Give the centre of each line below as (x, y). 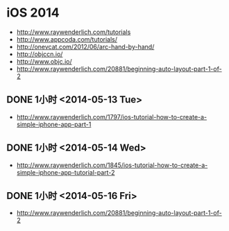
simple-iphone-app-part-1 (54, 124)
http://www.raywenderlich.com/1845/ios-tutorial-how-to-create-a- (112, 165)
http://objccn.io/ (40, 54)
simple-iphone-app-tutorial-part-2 (66, 172)
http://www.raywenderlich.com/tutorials (74, 32)
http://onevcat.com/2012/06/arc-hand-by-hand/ (85, 46)
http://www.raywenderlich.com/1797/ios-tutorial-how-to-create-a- (112, 117)
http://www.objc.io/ (44, 61)
